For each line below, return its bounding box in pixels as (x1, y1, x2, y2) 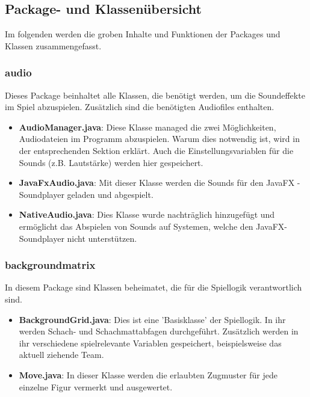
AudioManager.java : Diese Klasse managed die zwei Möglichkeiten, (19, 120, 276, 133)
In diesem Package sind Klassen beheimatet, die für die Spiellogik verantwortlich (5, 281, 302, 294)
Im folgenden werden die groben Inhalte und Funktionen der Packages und (5, 28, 281, 40)
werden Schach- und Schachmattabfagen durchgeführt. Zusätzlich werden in (19, 325, 299, 337)
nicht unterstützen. (67, 232, 137, 244)
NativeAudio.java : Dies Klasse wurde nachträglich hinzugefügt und (19, 208, 275, 221)
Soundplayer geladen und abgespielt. (19, 188, 153, 200)
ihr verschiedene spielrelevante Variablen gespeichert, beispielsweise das (19, 336, 282, 349)
